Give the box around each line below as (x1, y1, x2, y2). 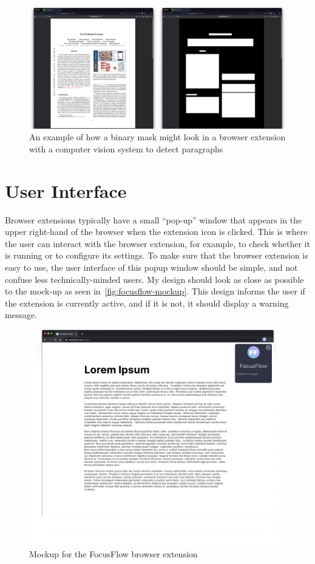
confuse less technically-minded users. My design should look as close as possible (5, 273, 304, 285)
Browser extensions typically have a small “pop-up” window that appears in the (5, 213, 302, 226)
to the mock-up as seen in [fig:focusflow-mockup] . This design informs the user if (5, 285, 305, 297)
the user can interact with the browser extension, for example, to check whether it (5, 237, 310, 250)
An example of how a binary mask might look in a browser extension (29, 131, 286, 143)
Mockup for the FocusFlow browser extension (29, 547, 198, 560)
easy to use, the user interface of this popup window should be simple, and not (5, 261, 298, 273)
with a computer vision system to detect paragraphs (29, 142, 223, 155)
